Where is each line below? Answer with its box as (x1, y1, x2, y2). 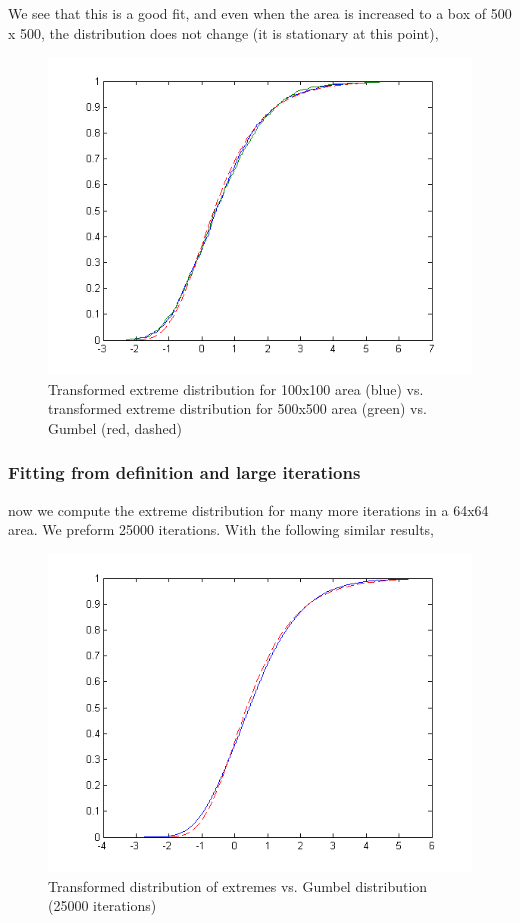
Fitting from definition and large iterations (8, 460, 361, 485)
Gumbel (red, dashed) (48, 417, 183, 438)
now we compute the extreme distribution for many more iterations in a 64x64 (8, 499, 489, 520)
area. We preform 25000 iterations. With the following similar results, (8, 519, 435, 540)
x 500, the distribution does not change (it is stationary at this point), (8, 22, 439, 43)
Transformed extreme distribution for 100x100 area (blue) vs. (48, 378, 424, 399)
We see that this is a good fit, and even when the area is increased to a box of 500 (8, 3, 512, 23)
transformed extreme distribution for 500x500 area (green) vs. (48, 398, 427, 419)
